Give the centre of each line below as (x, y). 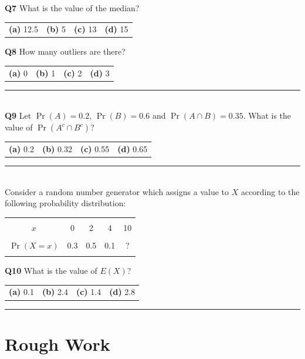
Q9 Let (18, 115)
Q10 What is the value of (51, 271)
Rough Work (57, 343)
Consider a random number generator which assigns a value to (117, 191)
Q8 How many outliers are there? (65, 51)
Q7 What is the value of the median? (72, 8)
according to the (270, 191)
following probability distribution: (65, 203)
